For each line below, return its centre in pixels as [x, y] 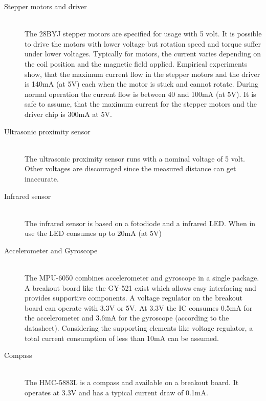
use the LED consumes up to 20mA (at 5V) [93, 233]
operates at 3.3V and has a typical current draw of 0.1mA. [116, 392]
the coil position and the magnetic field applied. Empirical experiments [136, 63]
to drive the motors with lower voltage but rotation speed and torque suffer [143, 43]
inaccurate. [42, 178]
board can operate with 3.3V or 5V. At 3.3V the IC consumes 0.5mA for [139, 307]
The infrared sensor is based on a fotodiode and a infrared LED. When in [140, 223]
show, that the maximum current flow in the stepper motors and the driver [142, 74]
